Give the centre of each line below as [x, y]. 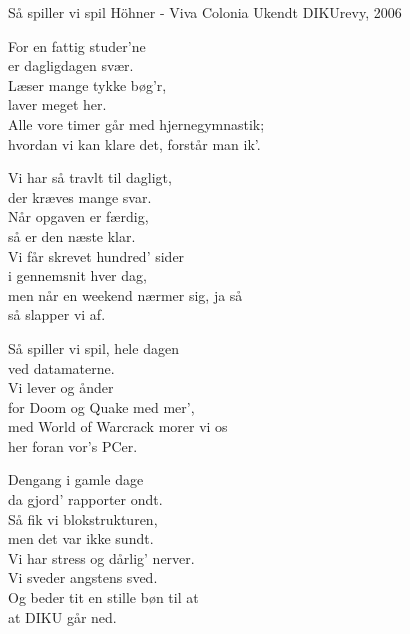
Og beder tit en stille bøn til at [103, 597]
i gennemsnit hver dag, [77, 275]
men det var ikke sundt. [81, 538]
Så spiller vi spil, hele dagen [93, 347]
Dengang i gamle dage [76, 479]
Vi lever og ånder [61, 387]
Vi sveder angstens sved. [83, 577]
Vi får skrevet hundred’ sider [96, 255]
